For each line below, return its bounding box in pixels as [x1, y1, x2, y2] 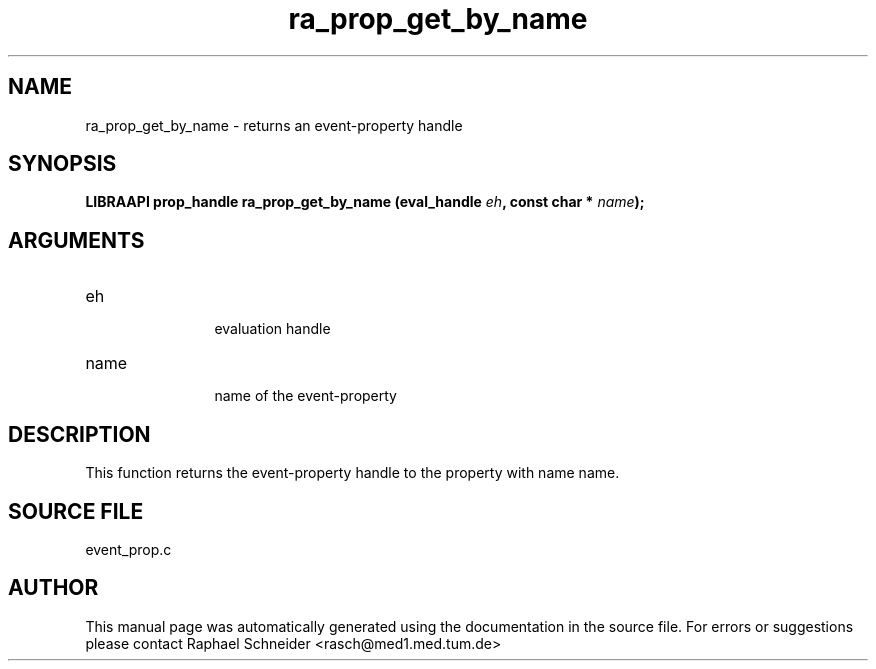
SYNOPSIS [8, 151, 117, 177]
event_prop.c [85, 540, 172, 558]
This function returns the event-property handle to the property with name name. [85, 464, 620, 482]
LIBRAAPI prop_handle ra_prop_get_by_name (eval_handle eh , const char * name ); [85, 193, 645, 211]
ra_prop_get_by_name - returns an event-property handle [85, 116, 463, 134]
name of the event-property [214, 387, 397, 405]
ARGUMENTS [8, 227, 145, 253]
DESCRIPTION [8, 421, 151, 447]
